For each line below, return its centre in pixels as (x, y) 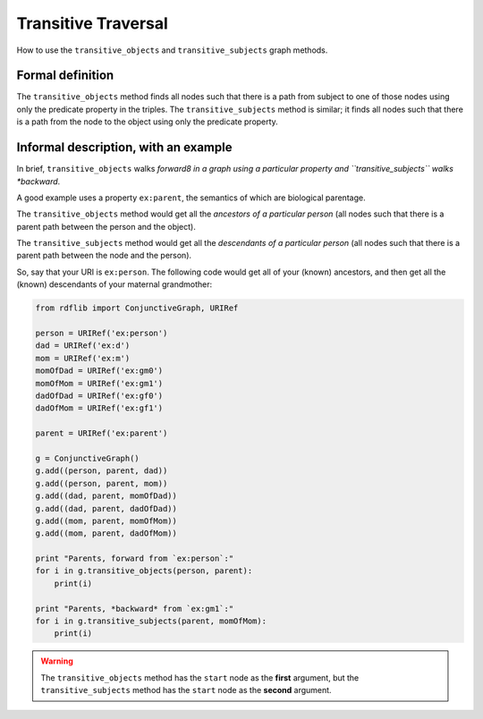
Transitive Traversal (93, 23)
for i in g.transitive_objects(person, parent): (144, 571)
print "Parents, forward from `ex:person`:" (135, 558)
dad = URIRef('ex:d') (83, 346)
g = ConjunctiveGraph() (88, 458)
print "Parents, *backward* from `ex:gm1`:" (135, 609)
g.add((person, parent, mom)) (102, 483)
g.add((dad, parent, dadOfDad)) (106, 508)
